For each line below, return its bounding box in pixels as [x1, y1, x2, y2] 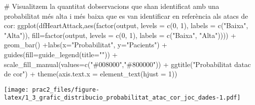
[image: [4, 86, 29, 93]
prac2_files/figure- [32, 86, 100, 93]
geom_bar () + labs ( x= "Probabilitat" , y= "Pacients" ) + [4, 39, 167, 50]
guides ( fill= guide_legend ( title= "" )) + [4, 49, 118, 59]
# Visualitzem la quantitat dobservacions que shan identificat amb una [4, 1, 219, 11]
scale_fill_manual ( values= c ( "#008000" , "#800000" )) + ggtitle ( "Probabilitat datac [4, 59, 251, 69]
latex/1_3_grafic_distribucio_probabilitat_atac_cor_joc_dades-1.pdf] [4, 94, 241, 102]
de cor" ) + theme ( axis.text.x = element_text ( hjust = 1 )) [4, 69, 178, 79]
